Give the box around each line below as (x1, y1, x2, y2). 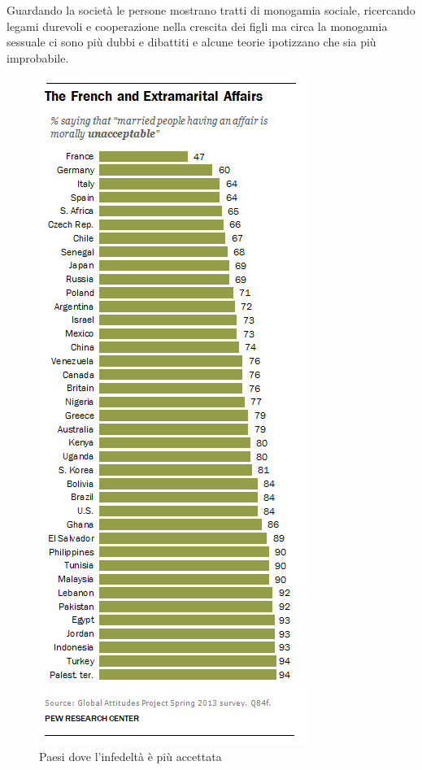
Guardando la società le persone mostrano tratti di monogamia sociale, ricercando (7, 2, 415, 18)
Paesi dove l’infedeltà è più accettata (39, 747, 222, 764)
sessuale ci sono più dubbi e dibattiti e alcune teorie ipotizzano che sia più (7, 33, 376, 50)
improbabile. (7, 49, 69, 66)
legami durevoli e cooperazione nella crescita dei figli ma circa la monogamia (7, 17, 388, 34)
